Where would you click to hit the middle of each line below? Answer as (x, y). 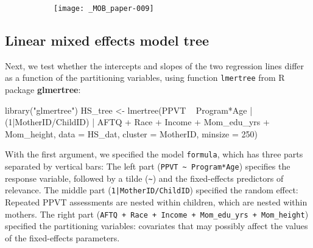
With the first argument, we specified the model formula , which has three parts (154, 154)
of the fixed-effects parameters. (62, 237)
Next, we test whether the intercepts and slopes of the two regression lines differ (155, 65)
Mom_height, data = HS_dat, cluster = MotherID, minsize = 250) (131, 133)
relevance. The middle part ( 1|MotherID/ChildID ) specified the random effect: (152, 190)
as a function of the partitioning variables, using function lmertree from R (145, 77)
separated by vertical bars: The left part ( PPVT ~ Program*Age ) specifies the (148, 166)
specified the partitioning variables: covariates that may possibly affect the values (156, 226)
